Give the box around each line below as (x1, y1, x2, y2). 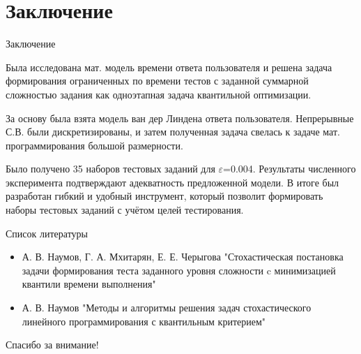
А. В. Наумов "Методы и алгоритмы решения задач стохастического (22, 300, 312, 315)
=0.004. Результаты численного (223, 161, 356, 176)
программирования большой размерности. (6, 138, 183, 152)
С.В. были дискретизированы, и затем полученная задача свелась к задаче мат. (6, 124, 340, 139)
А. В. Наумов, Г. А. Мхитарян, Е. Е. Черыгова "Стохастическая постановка (22, 249, 344, 264)
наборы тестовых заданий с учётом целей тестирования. (6, 202, 244, 217)
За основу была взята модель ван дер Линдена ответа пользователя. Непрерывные (6, 110, 354, 125)
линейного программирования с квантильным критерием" (22, 314, 266, 328)
